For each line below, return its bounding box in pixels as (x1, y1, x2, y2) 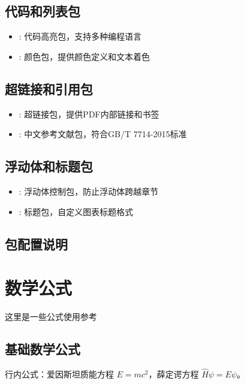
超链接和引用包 (5, 79, 93, 98)
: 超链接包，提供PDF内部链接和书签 (19, 107, 159, 120)
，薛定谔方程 (148, 368, 199, 380)
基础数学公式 (5, 340, 80, 358)
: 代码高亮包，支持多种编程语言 (19, 30, 142, 43)
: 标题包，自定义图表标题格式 (19, 205, 134, 217)
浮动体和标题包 (5, 157, 93, 176)
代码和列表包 (5, 2, 80, 20)
